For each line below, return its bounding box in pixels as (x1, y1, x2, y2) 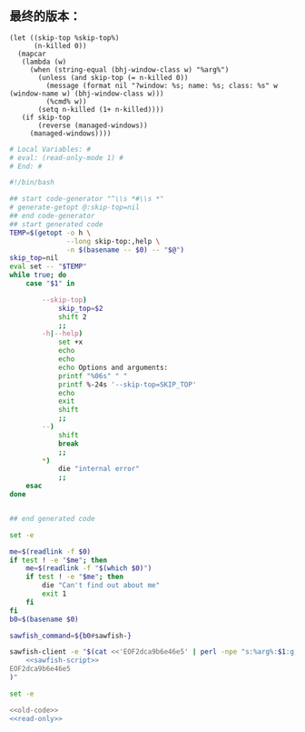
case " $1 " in (25, 279, 75, 288)
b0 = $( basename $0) (9, 615, 79, 624)
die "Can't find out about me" (42, 581, 161, 590)
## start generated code (9, 219, 103, 229)
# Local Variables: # (9, 145, 92, 154)
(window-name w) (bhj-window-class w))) (9, 89, 165, 98)
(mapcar (17, 49, 47, 58)
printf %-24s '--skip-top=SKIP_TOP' (57, 380, 197, 389)
